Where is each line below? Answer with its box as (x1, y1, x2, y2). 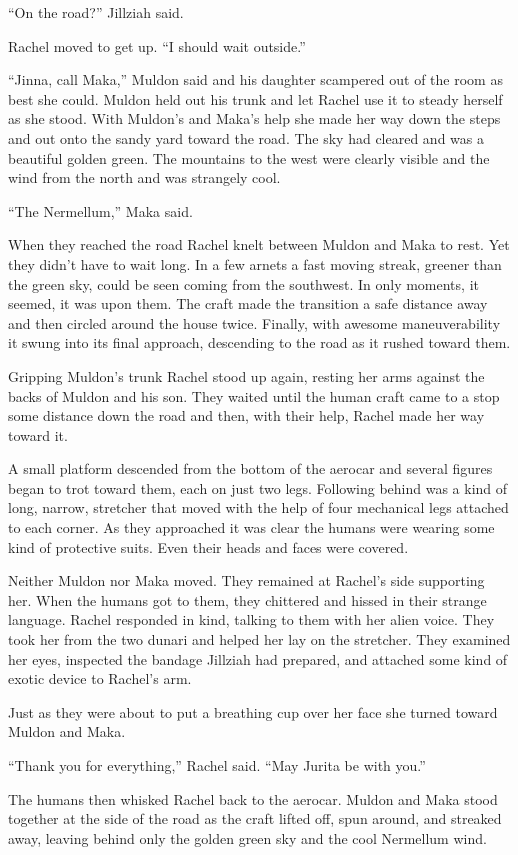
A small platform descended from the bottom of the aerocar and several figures (8, 458, 493, 479)
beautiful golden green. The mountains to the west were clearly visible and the (8, 147, 490, 168)
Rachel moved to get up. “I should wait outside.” (8, 35, 306, 56)
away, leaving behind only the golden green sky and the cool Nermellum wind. (8, 827, 487, 848)
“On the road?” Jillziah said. (8, 2, 184, 22)
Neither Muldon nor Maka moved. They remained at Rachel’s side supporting (8, 570, 485, 591)
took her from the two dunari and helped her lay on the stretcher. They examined (8, 629, 511, 650)
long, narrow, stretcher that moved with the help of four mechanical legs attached (8, 497, 509, 518)
